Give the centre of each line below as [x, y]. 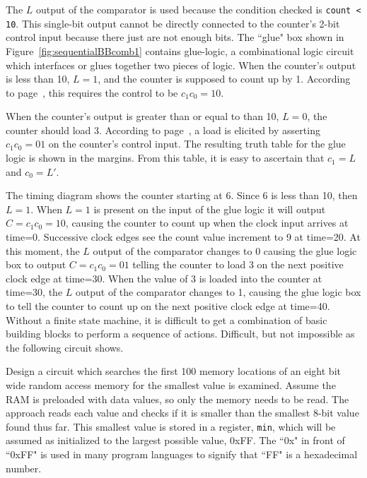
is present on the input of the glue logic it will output [210, 209]
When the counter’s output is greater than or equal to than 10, [142, 116]
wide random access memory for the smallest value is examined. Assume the [171, 384]
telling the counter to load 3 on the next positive [238, 264]
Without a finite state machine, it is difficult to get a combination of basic [167, 319]
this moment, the [43, 250]
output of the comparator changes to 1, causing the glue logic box [218, 292]
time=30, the [34, 292]
